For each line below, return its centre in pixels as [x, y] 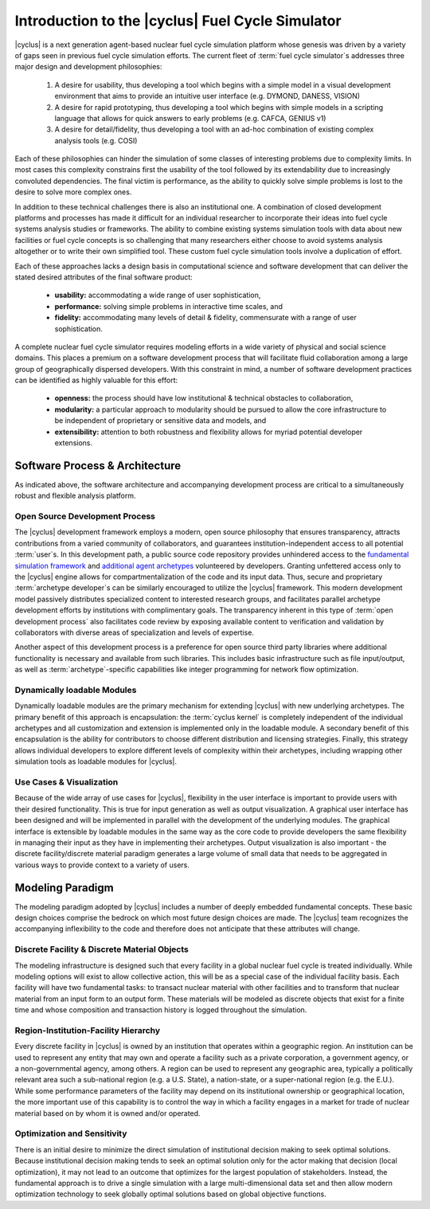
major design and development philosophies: [88, 67]
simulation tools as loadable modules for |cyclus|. [96, 761]
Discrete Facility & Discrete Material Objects [102, 949]
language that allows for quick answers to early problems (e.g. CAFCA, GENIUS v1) [190, 118]
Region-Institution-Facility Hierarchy [88, 1030]
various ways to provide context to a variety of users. [102, 865]
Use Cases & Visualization [66, 782]
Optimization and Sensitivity [71, 1133]
